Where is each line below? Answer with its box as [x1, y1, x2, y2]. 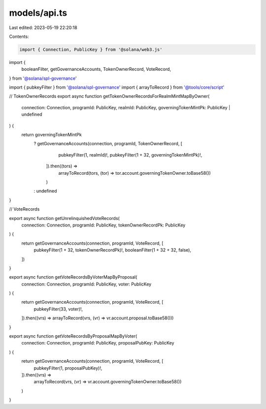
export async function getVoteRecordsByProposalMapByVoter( [9, 333, 137, 339]
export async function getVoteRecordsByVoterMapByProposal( [9, 274, 137, 280]
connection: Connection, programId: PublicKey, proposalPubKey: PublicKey [21, 340, 174, 346]
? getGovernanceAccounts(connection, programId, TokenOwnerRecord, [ [33, 141, 182, 147]
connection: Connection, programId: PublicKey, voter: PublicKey [21, 281, 152, 287]
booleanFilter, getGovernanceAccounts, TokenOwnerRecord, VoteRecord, [21, 66, 171, 72]
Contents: [9, 33, 29, 39]
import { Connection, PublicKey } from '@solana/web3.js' [19, 47, 163, 52]
